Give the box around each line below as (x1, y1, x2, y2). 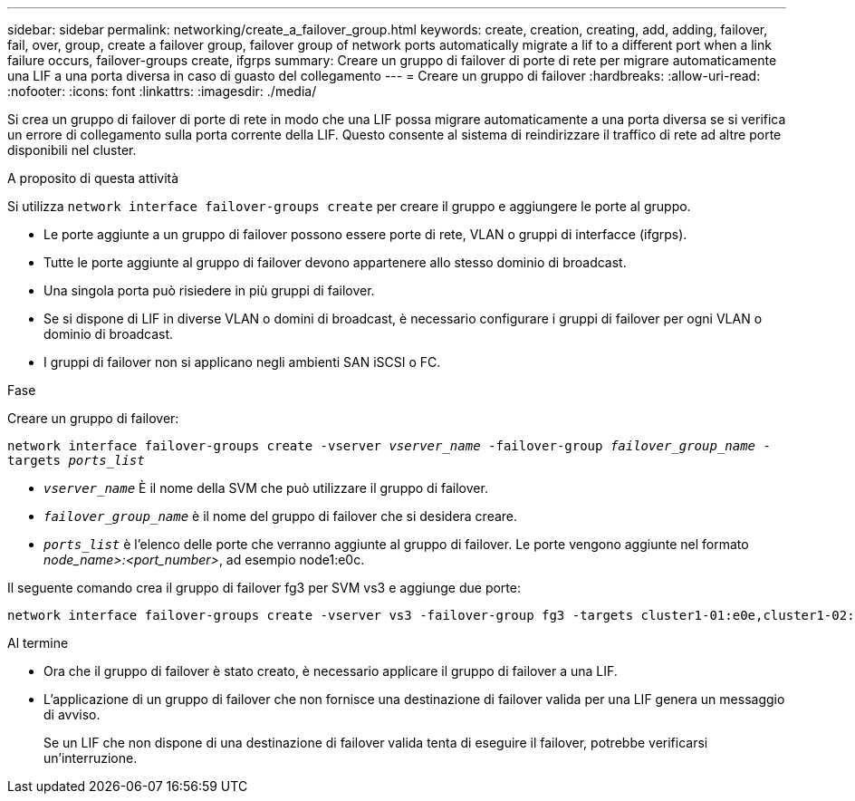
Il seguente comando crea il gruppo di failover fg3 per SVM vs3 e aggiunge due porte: (7, 580, 521, 595)
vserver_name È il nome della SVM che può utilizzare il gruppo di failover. (43, 480, 488, 496)
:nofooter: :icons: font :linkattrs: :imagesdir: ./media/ (7, 83, 317, 99)
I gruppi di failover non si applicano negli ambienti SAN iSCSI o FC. (43, 354, 441, 370)
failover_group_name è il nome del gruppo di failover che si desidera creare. (43, 508, 518, 524)
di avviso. (43, 707, 101, 722)
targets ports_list (7, 453, 145, 468)
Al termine (7, 635, 69, 651)
